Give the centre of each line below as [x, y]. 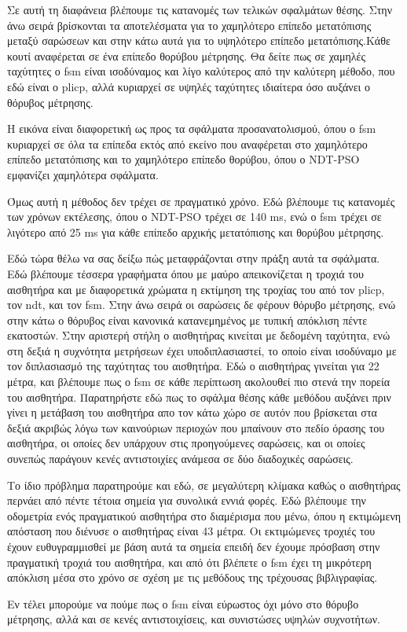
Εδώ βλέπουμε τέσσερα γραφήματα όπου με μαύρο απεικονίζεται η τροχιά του [185, 273]
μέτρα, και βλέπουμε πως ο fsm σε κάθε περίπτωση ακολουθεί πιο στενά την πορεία [199, 382]
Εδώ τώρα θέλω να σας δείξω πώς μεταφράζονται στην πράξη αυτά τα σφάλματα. [194, 258]
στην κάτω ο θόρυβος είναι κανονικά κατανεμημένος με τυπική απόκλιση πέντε [187, 320]
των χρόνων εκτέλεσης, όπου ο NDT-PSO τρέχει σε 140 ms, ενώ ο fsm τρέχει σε [194, 217]
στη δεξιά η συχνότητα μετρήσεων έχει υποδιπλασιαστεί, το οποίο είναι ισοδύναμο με [202, 350]
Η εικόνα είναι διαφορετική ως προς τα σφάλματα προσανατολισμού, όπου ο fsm [192, 129]
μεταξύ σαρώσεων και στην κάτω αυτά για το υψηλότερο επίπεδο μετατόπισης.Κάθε [199, 40]
